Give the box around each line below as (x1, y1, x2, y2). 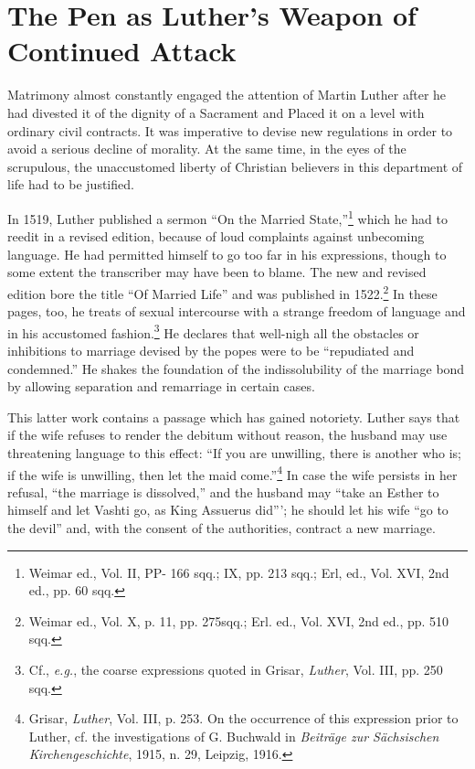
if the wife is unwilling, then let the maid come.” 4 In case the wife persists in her (7, 462, 458, 484)
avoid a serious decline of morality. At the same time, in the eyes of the (7, 139, 406, 158)
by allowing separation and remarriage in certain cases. (7, 377, 315, 396)
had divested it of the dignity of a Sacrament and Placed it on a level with (7, 102, 425, 122)
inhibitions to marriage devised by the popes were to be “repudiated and (7, 341, 415, 359)
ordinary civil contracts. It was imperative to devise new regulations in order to (7, 121, 453, 140)
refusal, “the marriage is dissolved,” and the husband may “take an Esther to (7, 482, 439, 501)
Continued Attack (7, 32, 237, 69)
